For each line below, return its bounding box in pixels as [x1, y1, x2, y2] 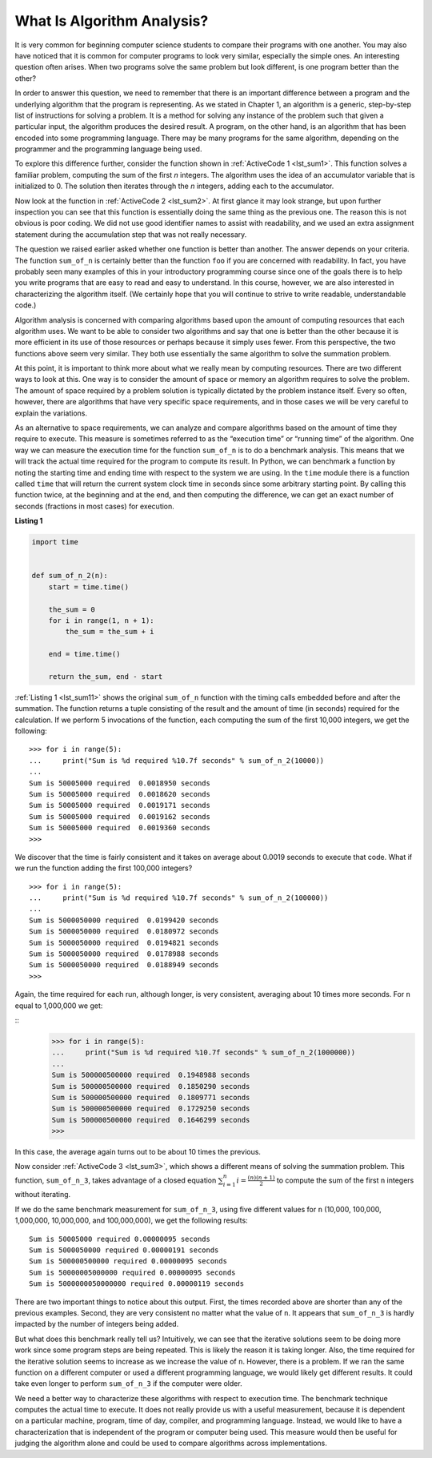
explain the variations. [14, 408, 88, 418]
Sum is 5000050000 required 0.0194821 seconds [29, 938, 219, 947]
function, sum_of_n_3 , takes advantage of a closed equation [14, 1175, 217, 1185]
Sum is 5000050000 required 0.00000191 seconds [29, 1246, 219, 1255]
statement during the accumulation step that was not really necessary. [14, 229, 247, 239]
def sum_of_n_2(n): [31, 571, 108, 580]
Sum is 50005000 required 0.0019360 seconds [29, 823, 211, 833]
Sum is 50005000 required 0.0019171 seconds [29, 801, 211, 810]
